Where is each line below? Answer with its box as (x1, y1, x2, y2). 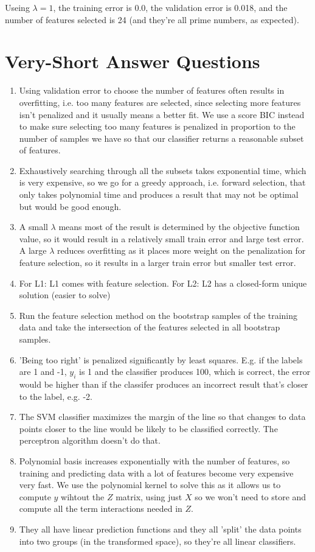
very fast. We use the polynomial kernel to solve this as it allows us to (19, 478, 281, 491)
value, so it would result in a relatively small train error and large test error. (19, 232, 304, 245)
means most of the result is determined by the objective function (58, 220, 300, 233)
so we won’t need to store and (195, 490, 306, 503)
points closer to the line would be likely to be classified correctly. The (19, 422, 278, 435)
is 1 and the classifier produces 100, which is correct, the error (78, 365, 311, 378)
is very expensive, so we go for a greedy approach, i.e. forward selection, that (19, 176, 306, 189)
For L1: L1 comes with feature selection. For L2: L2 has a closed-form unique (19, 276, 307, 289)
